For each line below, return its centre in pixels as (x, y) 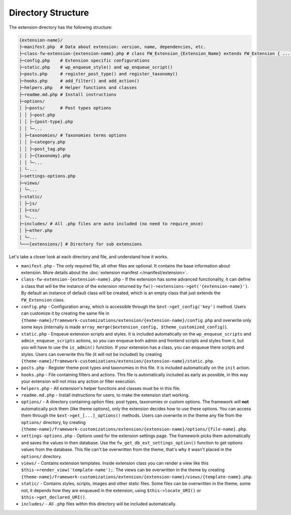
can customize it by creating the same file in (65, 313)
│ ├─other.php (36, 231)
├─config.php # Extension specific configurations (84, 60)
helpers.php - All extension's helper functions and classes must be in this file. (101, 388)
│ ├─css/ (30, 210)
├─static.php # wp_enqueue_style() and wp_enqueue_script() (96, 67)
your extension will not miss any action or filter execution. (79, 381)
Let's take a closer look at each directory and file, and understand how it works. (89, 257)
